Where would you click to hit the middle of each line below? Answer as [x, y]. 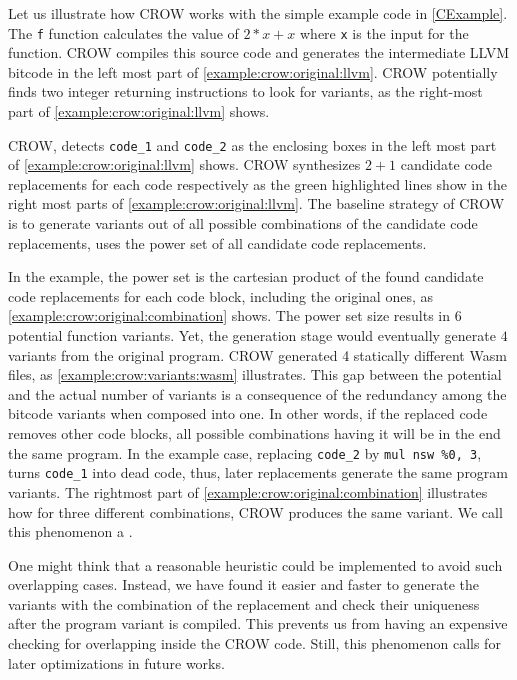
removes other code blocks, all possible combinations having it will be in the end [254, 433]
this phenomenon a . [70, 531]
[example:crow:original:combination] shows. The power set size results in [229, 315]
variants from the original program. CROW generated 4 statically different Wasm [257, 354]
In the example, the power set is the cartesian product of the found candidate [246, 276]
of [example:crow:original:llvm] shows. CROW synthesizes [184, 164]
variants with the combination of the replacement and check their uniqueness [244, 603]
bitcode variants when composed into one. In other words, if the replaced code [248, 413]
